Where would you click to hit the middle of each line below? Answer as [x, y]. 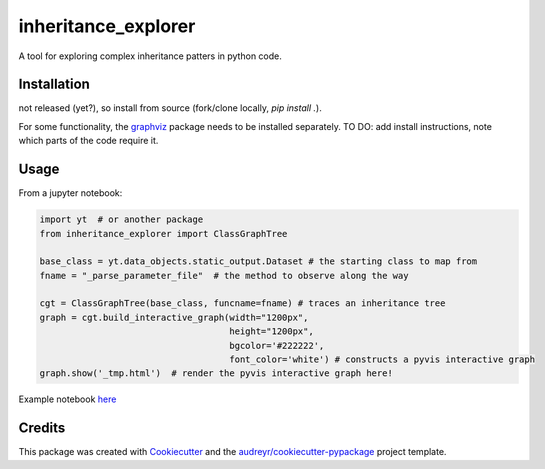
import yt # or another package [121, 219]
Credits [42, 428]
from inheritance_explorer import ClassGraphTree [163, 233]
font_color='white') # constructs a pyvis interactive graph [382, 359]
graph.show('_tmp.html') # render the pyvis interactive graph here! [216, 373]
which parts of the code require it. [88, 141]
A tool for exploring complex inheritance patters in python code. [150, 56]
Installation [54, 84]
